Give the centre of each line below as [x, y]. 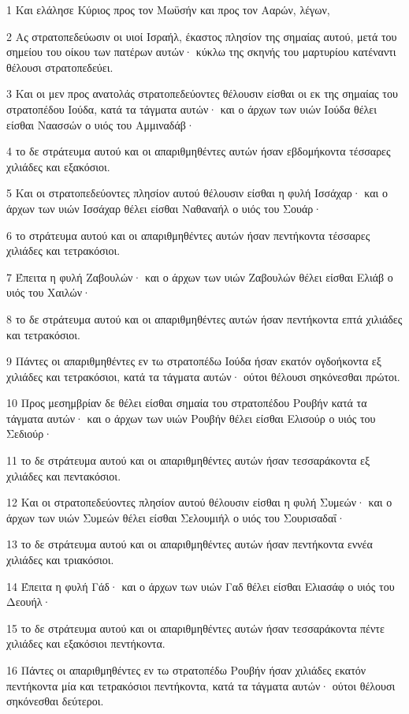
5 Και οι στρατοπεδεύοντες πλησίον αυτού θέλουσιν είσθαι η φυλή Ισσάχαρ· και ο [197, 193]
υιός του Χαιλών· [48, 292]
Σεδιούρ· [30, 434]
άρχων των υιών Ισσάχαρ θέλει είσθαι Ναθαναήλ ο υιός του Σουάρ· [164, 208]
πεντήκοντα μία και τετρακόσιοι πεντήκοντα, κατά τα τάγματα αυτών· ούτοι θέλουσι [201, 685]
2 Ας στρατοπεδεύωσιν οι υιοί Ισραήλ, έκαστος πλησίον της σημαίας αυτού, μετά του [202, 36]
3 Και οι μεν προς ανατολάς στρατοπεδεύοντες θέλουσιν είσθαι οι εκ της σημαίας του [202, 93]
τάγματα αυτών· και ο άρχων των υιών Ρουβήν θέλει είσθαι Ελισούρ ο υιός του [191, 418]
